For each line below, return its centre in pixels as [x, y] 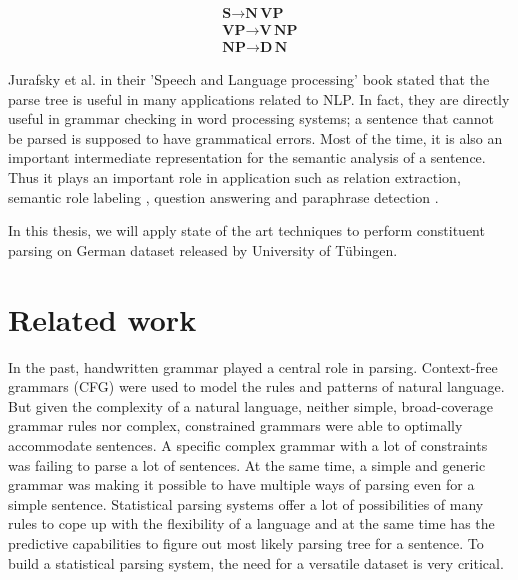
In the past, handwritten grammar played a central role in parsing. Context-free [253, 366]
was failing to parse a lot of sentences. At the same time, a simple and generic [247, 464]
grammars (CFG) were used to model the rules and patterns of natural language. [256, 386]
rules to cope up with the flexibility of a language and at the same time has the [251, 523]
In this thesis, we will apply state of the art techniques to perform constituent [246, 230]
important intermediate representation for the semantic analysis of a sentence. [247, 157]
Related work [102, 318]
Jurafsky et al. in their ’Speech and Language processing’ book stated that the [249, 79]
